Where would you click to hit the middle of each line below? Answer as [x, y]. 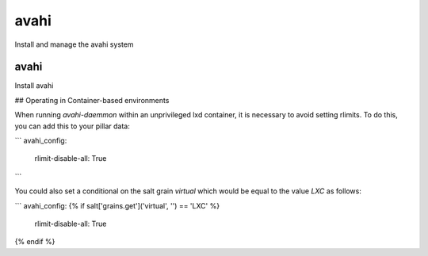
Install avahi [34, 86]
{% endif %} [35, 242]
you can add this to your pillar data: [72, 126]
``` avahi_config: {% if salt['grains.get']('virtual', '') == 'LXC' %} [117, 205]
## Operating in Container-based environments [92, 100]
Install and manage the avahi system [74, 44]
